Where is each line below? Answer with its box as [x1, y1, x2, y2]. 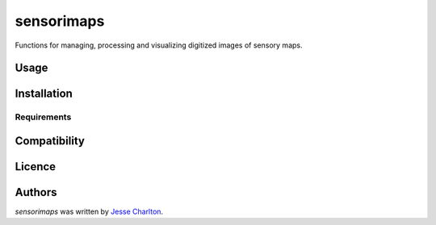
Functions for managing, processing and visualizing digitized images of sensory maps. [15, 40, 303, 50]
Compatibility [15, 134, 85, 148]
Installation [15, 87, 73, 101]
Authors [15, 185, 57, 199]
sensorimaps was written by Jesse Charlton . [15, 206, 164, 217]
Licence [15, 160, 57, 173]
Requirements [15, 111, 72, 123]
